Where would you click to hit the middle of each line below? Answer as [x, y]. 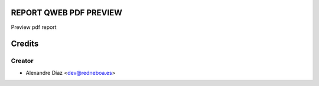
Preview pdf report [34, 27]
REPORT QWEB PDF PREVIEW [66, 13]
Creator [22, 61]
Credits [25, 44]
